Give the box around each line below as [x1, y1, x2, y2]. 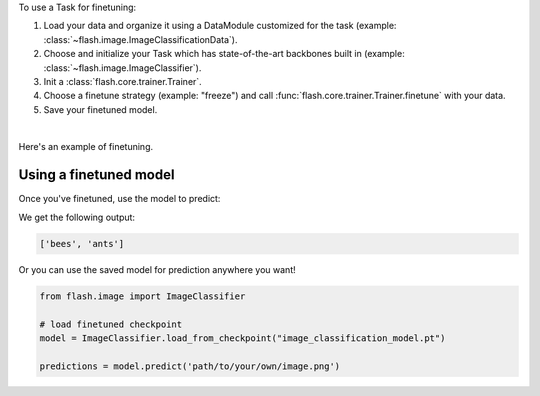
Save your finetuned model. [43, 103, 158, 115]
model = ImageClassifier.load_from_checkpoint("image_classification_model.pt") [39, 332, 446, 344]
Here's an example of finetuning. [18, 140, 154, 152]
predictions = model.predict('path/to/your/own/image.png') [39, 360, 341, 372]
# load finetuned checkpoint [39, 318, 183, 330]
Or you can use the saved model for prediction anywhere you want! [18, 263, 296, 275]
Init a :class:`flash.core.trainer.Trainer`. [43, 75, 202, 87]
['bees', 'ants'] [39, 238, 125, 249]
